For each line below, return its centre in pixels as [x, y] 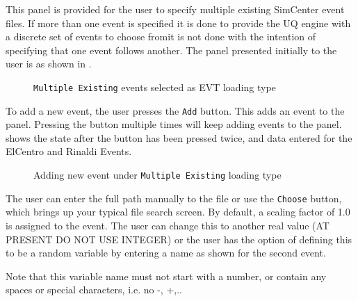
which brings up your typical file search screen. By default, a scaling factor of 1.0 [178, 212]
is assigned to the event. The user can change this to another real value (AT [168, 225]
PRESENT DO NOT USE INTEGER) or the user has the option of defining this [179, 239]
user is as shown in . [49, 64]
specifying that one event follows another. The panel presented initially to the [171, 50]
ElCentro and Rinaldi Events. [69, 151]
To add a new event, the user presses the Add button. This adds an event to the [175, 110]
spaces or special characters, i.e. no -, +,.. [94, 290]
